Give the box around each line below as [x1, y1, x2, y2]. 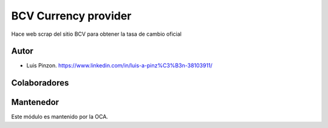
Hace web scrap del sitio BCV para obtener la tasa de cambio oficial [11, 30, 182, 38]
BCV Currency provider [11, 9, 132, 22]
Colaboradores [11, 78, 69, 88]
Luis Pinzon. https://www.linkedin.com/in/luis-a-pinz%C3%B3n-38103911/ [26, 62, 213, 69]
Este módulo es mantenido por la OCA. [11, 113, 109, 121]
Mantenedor [11, 97, 60, 107]
